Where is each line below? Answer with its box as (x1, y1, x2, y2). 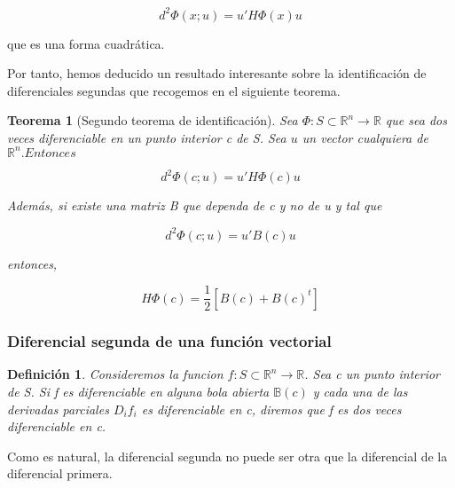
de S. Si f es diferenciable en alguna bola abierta (7, 382, 270, 401)
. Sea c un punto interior (304, 365, 441, 383)
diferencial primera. (7, 464, 113, 483)
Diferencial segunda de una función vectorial (7, 330, 332, 352)
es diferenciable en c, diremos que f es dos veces (141, 399, 402, 418)
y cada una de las (312, 382, 408, 401)
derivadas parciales (7, 399, 109, 418)
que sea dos (385, 111, 447, 130)
